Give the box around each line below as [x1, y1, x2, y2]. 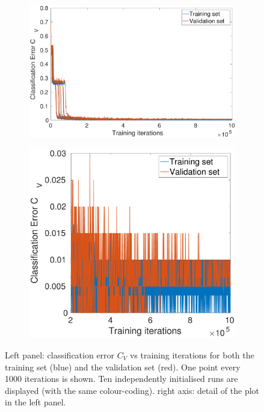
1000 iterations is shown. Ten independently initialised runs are [5, 372, 238, 385]
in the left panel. [5, 396, 66, 408]
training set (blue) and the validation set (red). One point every [5, 360, 241, 373]
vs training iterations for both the [129, 348, 254, 361]
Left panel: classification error [5, 348, 115, 361]
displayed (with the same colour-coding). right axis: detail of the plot [5, 384, 260, 396]
